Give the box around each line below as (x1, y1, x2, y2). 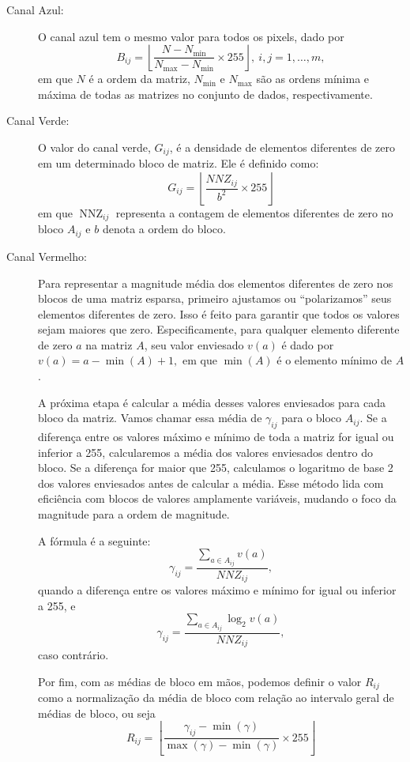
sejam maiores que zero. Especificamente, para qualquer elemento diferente (38, 321, 400, 338)
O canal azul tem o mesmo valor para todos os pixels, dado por (38, 28, 344, 44)
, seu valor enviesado (144, 336, 244, 353)
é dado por (281, 336, 334, 353)
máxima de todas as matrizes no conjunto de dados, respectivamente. (38, 85, 373, 102)
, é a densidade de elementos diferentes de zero (169, 138, 396, 155)
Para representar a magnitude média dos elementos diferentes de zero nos (38, 274, 393, 291)
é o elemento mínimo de (276, 352, 393, 368)
